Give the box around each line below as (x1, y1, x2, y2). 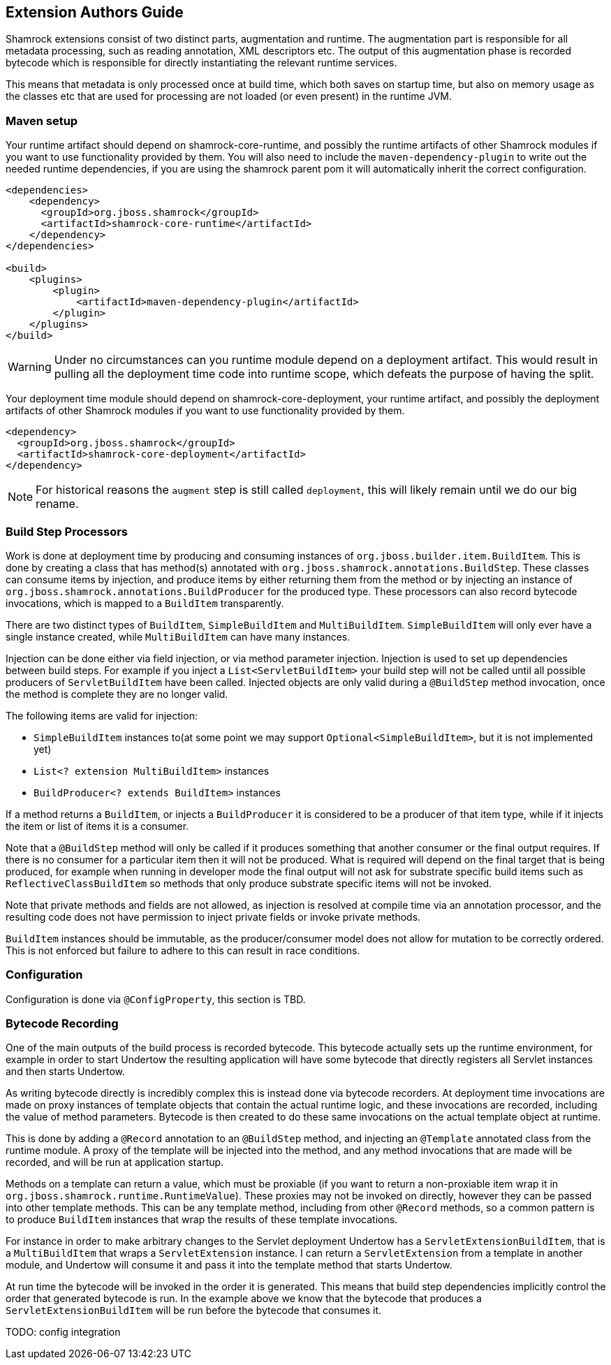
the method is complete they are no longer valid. (6, 687, 228, 700)
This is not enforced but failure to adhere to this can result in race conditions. (6, 944, 360, 956)
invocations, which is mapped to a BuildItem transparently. (6, 597, 284, 609)
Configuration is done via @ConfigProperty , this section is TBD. (6, 993, 306, 1005)
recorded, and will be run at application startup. (6, 1156, 224, 1169)
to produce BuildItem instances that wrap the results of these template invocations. (6, 1213, 398, 1226)
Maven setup (6, 113, 78, 128)
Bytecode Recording (6, 1016, 119, 1031)
